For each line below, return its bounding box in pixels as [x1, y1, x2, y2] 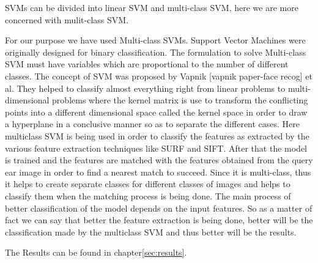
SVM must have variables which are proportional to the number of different [5, 57, 289, 70]
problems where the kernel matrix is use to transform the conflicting [52, 94, 308, 106]
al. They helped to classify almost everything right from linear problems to [5, 81, 286, 94]
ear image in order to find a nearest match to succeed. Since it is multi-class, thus [5, 165, 311, 178]
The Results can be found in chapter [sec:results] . [5, 246, 187, 259]
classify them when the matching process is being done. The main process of [5, 189, 291, 202]
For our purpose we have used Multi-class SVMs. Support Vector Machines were [5, 34, 306, 46]
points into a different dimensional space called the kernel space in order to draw [5, 105, 308, 118]
